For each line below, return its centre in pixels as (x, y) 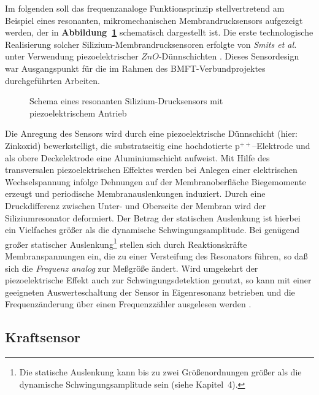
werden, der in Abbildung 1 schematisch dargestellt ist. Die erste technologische (159, 32)
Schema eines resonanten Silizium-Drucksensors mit (126, 101)
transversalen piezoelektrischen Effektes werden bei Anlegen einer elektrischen (151, 170)
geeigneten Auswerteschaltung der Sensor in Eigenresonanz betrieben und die (150, 292)
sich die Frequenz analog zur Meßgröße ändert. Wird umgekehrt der (132, 268)
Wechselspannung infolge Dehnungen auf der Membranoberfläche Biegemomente (156, 181)
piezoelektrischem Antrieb (78, 113)
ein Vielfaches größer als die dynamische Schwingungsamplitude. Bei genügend (152, 230)
